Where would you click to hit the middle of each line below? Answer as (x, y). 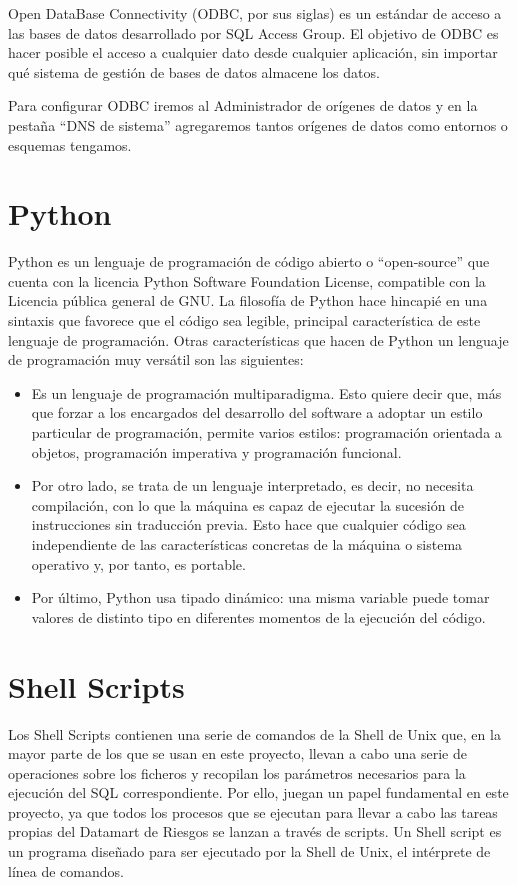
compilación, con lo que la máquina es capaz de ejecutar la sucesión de (248, 504)
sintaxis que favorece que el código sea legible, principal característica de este (244, 320)
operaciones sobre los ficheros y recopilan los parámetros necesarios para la (237, 772)
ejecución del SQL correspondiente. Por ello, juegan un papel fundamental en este (258, 792)
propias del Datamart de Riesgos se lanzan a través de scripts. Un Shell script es (255, 831)
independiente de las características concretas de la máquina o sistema (247, 544)
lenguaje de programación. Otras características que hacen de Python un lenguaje (258, 339)
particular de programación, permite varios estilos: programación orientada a (266, 432)
